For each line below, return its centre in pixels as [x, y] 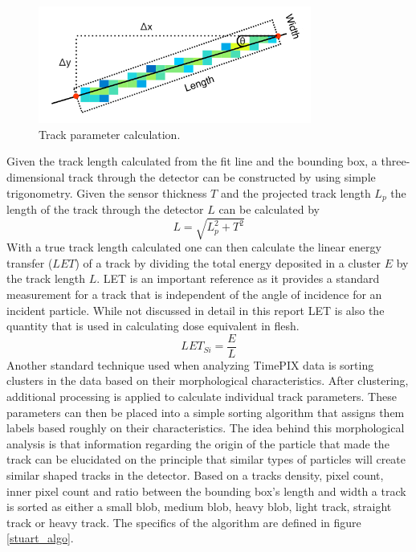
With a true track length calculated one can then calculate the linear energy [194, 247]
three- [396, 161]
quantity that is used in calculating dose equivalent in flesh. [153, 326]
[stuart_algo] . [40, 538]
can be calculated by [269, 209]
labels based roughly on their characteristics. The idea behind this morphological [206, 428]
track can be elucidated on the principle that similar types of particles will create [206, 459]
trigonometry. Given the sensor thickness [107, 192]
